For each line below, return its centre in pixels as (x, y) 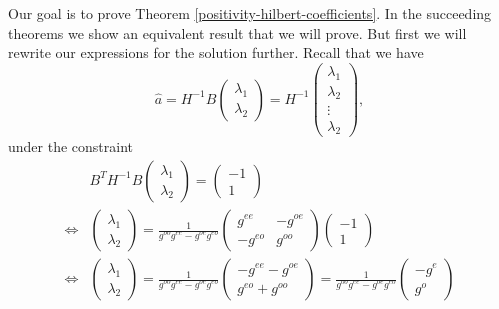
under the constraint (71, 146)
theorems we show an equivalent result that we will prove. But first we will (237, 32)
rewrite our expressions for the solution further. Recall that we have (216, 52)
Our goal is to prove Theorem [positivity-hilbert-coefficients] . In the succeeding (250, 13)
